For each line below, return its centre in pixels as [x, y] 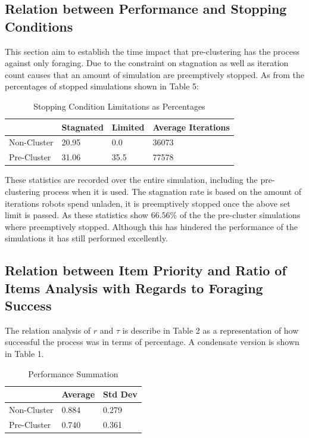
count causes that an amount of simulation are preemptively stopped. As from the [154, 74]
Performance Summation [73, 373]
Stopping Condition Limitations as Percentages [119, 106]
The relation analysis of [48, 330]
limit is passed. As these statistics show [77, 215]
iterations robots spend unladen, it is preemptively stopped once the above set [148, 203]
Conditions [39, 26]
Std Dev [120, 394]
